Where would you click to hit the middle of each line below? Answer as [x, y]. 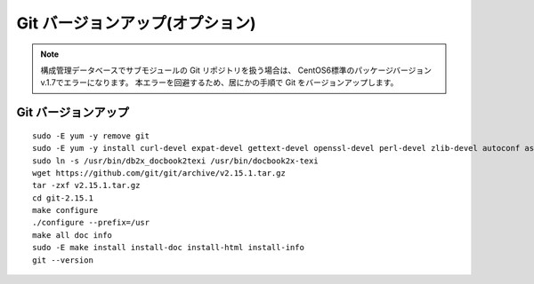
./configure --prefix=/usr [91, 223]
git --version [63, 260]
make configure [65, 210]
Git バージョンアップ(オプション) [137, 23]
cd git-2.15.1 [63, 198]
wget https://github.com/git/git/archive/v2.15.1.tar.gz [159, 173]
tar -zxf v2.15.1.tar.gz [86, 185]
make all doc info [73, 235]
